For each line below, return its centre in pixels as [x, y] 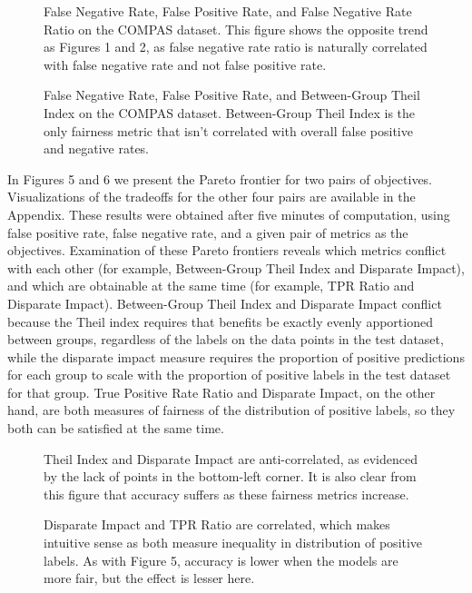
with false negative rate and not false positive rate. [185, 64]
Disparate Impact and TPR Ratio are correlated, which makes [217, 524]
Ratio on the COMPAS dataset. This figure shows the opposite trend [236, 29]
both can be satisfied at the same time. [116, 428]
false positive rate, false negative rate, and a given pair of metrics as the [208, 232]
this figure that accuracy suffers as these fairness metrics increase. [226, 494]
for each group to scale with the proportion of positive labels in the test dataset [229, 375]
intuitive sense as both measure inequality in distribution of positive [233, 543]
